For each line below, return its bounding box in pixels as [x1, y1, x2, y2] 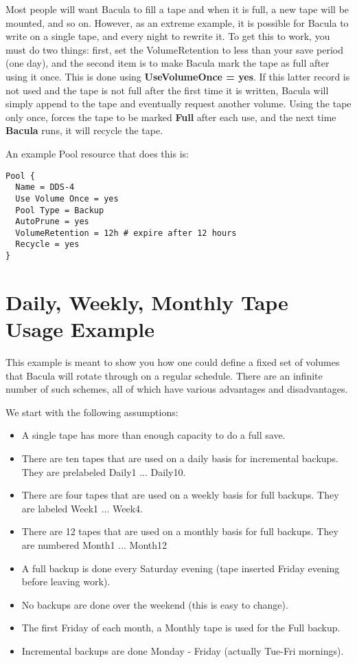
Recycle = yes [15, 239, 80, 250]
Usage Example [5, 315, 154, 343]
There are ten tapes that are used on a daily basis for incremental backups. [21, 451, 338, 466]
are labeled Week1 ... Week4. [21, 501, 143, 515]
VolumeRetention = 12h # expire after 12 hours [15, 228, 237, 238]
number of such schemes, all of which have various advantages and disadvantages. [5, 382, 348, 396]
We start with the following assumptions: [5, 404, 178, 419]
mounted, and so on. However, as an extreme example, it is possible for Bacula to [5, 15, 349, 30]
